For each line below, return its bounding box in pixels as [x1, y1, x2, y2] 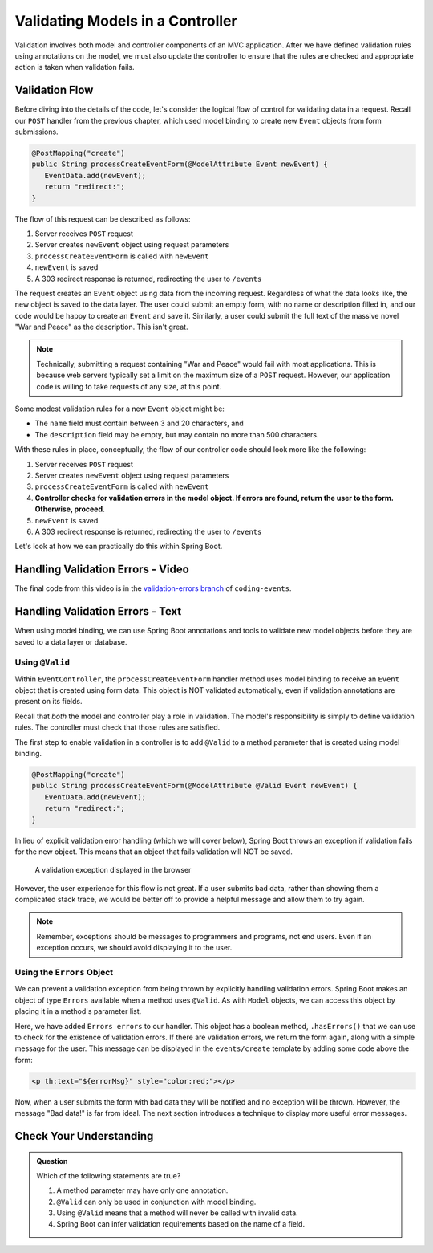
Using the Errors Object [14, 967, 114, 978]
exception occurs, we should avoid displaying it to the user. [36, 943, 233, 953]
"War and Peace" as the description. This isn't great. [14, 322, 188, 332]
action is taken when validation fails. [14, 63, 135, 72]
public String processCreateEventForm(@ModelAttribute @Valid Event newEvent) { [31, 781, 358, 791]
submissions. [14, 127, 59, 136]
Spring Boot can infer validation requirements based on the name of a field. [56, 1219, 305, 1229]
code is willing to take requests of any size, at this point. [36, 381, 222, 391]
